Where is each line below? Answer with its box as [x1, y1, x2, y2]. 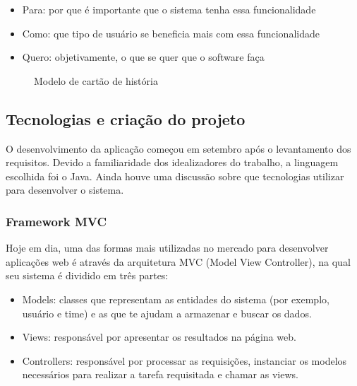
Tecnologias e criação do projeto [6, 107, 246, 129]
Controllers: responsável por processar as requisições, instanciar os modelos [22, 353, 347, 368]
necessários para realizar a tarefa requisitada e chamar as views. [22, 367, 298, 382]
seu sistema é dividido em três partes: [6, 268, 169, 283]
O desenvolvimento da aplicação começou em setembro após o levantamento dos [6, 141, 351, 156]
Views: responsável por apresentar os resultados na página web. [22, 329, 296, 344]
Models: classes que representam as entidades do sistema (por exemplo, [22, 291, 329, 306]
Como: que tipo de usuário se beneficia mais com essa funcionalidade [22, 25, 320, 40]
